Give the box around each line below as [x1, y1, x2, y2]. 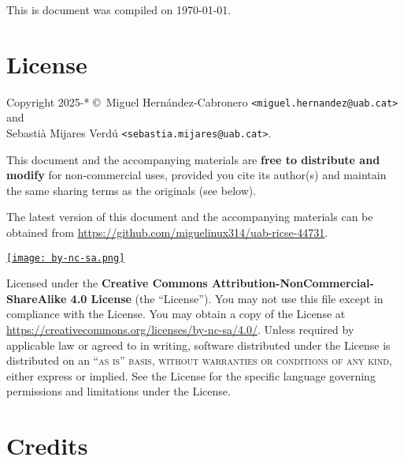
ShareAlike [6, 290, 67, 306]
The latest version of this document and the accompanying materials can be [6, 208, 373, 225]
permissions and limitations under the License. [6, 383, 231, 399]
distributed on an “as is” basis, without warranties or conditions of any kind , [6, 352, 392, 369]
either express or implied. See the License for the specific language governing [6, 367, 376, 384]
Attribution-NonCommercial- [212, 275, 374, 291]
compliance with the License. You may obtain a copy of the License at [6, 305, 346, 322]
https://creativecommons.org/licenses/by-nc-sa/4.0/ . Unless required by [6, 321, 354, 338]
